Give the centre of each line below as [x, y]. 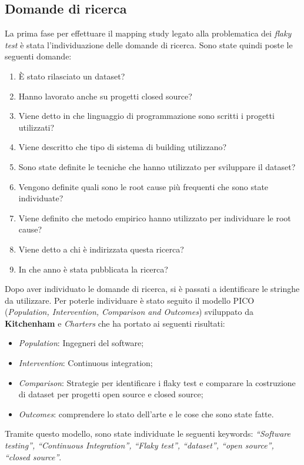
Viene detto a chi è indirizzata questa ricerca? [101, 249]
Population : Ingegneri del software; [81, 343]
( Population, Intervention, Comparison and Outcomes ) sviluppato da [129, 312]
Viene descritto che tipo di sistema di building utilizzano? [123, 147]
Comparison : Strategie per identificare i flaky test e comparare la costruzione [157, 382]
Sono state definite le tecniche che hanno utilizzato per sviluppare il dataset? [157, 166]
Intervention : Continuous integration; [86, 363]
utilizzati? [36, 127]
